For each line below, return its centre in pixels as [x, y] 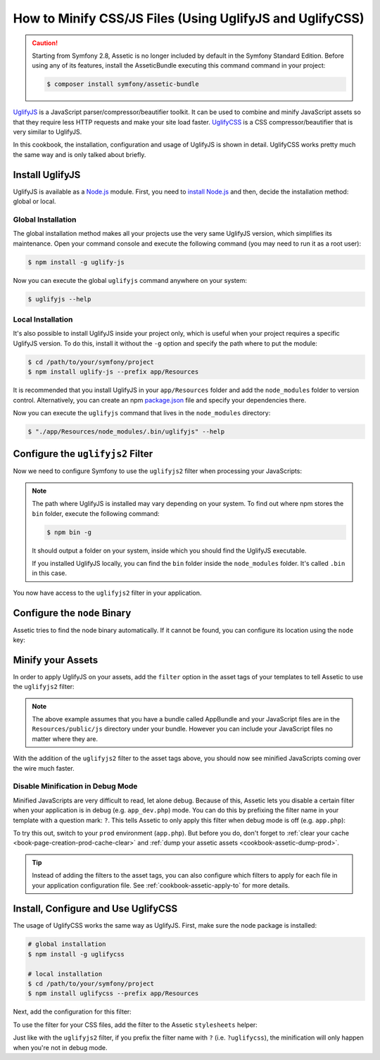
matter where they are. [65, 738]
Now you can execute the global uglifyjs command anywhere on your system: [130, 280]
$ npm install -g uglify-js [76, 262]
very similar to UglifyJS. [47, 132]
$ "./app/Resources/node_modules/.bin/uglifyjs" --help [126, 431]
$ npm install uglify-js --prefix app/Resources [113, 372]
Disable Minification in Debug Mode [75, 786]
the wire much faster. [44, 768]
